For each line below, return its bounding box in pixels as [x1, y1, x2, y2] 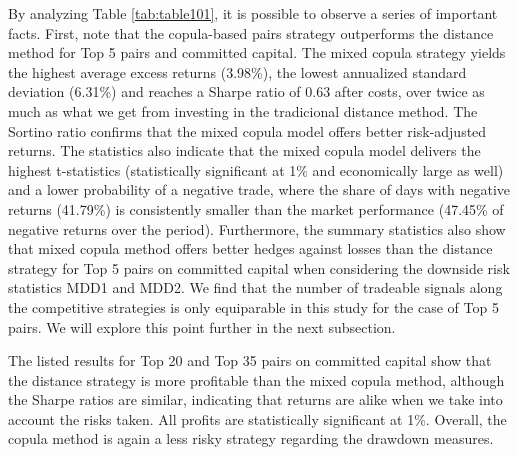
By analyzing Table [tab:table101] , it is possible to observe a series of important [8, 3, 498, 23]
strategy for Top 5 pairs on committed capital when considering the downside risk [8, 257, 510, 278]
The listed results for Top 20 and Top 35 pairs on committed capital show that [8, 350, 492, 371]
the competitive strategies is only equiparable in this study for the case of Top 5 [8, 296, 499, 317]
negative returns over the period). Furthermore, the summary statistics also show [8, 218, 506, 239]
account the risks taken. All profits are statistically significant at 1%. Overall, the [8, 408, 507, 429]
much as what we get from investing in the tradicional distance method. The [8, 100, 478, 121]
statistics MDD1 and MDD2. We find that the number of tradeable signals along [8, 277, 503, 298]
